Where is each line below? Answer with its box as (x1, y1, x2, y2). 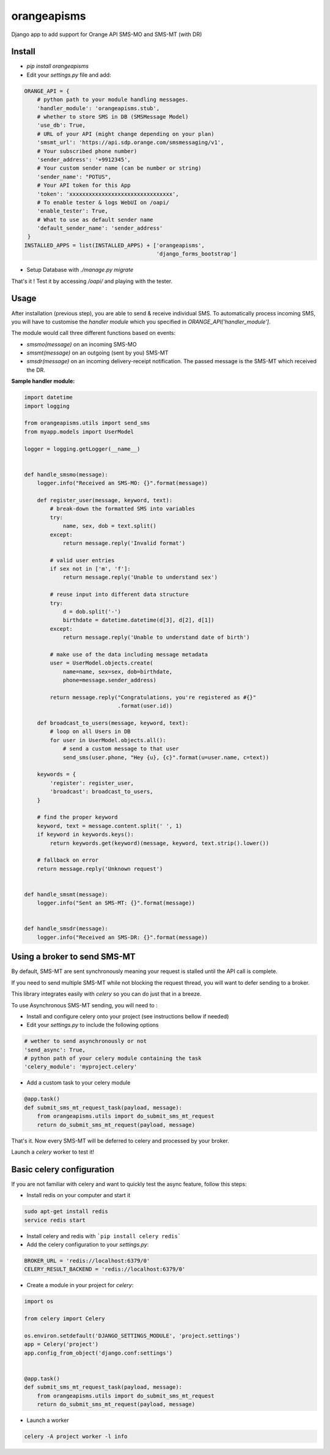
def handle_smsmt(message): (24, 891, 108, 898)
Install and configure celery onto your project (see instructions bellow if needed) (26, 1012, 229, 1020)
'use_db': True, (37, 122, 86, 129)
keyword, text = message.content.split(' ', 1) (37, 822, 183, 829)
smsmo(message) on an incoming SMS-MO (26, 340, 137, 348)
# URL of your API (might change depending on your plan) (37, 130, 215, 137)
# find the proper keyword (37, 814, 119, 821)
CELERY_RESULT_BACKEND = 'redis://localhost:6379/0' (24, 1266, 186, 1273)
